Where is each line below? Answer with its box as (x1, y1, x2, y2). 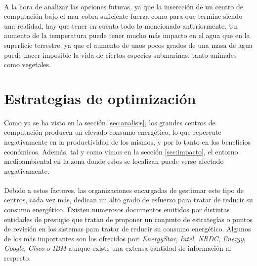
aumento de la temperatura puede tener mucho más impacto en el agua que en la (4, 30, 250, 40)
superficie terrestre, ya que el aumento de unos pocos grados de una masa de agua (4, 39, 253, 50)
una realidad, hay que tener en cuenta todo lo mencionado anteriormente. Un (4, 20, 238, 31)
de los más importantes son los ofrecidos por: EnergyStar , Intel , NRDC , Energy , (4, 233, 246, 243)
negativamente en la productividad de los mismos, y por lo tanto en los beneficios (4, 136, 251, 147)
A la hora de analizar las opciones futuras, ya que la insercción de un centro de (4, 1, 243, 11)
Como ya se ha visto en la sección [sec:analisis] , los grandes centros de (4, 117, 215, 127)
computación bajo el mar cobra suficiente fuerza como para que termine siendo (4, 11, 243, 21)
